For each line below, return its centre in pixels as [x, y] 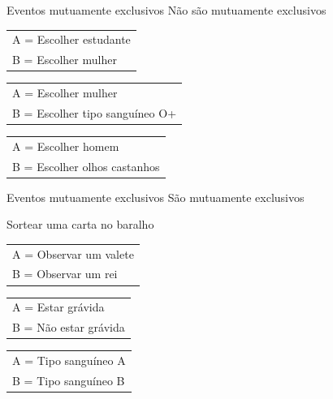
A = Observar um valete [73, 253]
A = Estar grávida [58, 307]
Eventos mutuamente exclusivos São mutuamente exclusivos [156, 197]
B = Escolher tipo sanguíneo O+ [95, 112]
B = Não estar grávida [69, 327]
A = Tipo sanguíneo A [69, 360]
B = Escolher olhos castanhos [86, 166]
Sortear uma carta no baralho [80, 224]
